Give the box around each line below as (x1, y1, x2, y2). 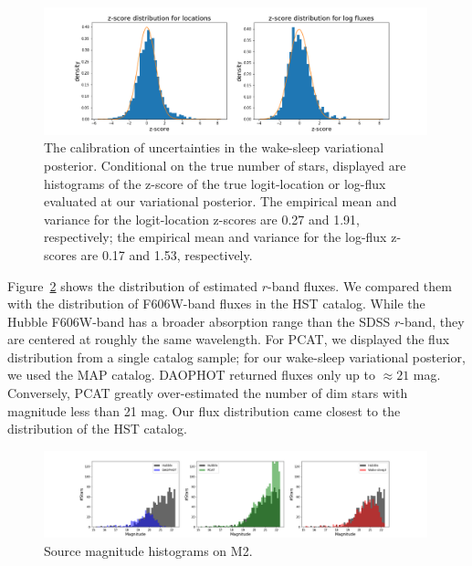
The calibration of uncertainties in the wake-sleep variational (44, 138, 384, 157)
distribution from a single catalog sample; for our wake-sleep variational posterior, (7, 347, 466, 366)
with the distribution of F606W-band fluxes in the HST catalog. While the (7, 294, 425, 313)
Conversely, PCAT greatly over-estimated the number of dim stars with (7, 383, 408, 403)
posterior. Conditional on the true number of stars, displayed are (44, 155, 406, 174)
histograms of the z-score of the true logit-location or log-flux (44, 173, 386, 193)
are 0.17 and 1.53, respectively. (80, 245, 253, 264)
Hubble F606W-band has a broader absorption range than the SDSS (7, 311, 391, 330)
